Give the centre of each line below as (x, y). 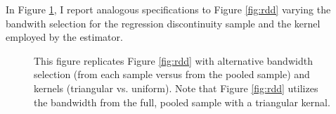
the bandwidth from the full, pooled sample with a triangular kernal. (182, 102)
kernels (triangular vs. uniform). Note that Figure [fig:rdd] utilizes (176, 88)
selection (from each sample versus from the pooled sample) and (172, 74)
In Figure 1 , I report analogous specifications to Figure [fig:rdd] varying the (168, 9)
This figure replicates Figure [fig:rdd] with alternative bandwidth (173, 60)
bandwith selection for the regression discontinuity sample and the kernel (163, 23)
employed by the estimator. (64, 37)
